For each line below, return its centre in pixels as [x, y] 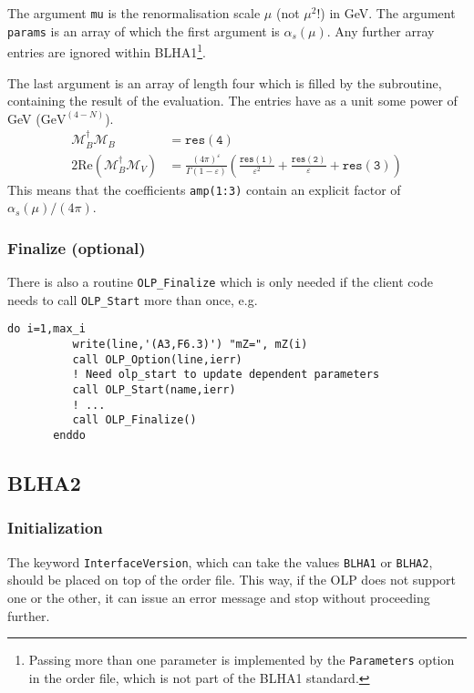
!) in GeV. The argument [386, 13]
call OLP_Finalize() [134, 420]
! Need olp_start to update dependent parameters [226, 375]
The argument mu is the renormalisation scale [134, 13]
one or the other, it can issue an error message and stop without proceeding [219, 597]
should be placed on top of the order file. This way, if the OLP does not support [232, 580]
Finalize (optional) [77, 247]
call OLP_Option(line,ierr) [157, 359]
